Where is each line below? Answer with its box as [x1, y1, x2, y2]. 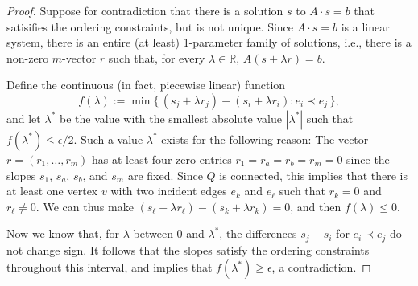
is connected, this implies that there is [219, 166, 408, 183]
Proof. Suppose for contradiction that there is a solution [6, 2, 283, 18]
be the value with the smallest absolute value [59, 109, 282, 126]
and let [6, 109, 41, 126]
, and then [290, 198, 341, 214]
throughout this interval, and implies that [6, 259, 213, 276]
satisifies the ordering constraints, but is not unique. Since [6, 18, 294, 35]
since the [346, 150, 390, 167]
